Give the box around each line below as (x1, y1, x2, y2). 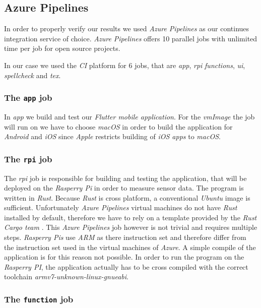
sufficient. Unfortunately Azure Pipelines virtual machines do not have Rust (4, 202, 237, 213)
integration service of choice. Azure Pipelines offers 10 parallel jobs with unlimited (4, 33, 257, 43)
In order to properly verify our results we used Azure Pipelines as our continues (4, 23, 249, 34)
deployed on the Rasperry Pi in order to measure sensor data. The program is (4, 182, 244, 193)
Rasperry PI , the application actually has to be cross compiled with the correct (4, 261, 248, 272)
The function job (4, 292, 74, 305)
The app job (4, 91, 52, 104)
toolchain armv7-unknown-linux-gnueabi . (4, 271, 128, 282)
